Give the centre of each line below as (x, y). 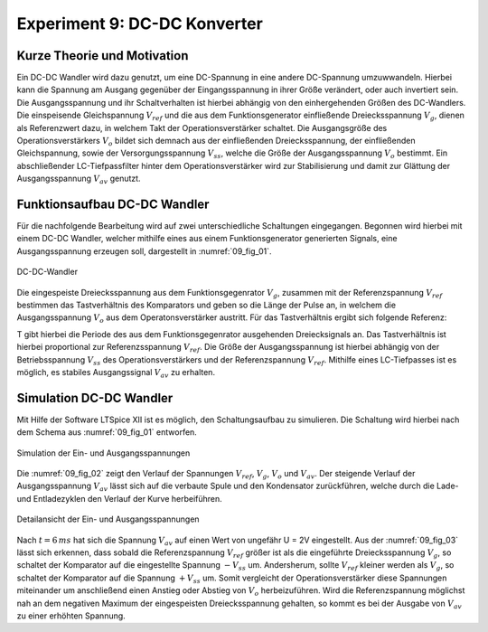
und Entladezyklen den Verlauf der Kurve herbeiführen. (120, 498)
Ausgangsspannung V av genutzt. (79, 179)
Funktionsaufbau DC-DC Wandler (113, 204)
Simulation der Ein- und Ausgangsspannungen (103, 453)
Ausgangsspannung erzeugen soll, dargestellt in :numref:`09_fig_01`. (144, 251)
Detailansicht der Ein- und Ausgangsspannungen (108, 519)
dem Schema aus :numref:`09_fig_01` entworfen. (107, 432)
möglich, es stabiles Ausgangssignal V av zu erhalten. (116, 373)
